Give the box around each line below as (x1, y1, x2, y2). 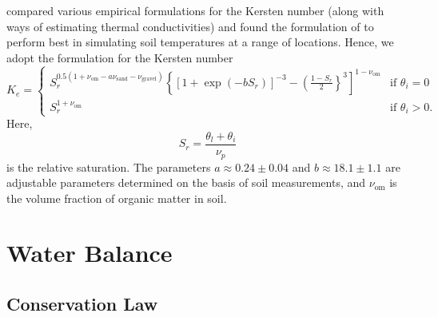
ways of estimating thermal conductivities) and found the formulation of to (6, 18, 374, 34)
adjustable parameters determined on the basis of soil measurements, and (6, 174, 366, 191)
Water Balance (6, 236, 173, 269)
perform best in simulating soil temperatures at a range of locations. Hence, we (6, 34, 394, 50)
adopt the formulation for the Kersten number (6, 49, 233, 65)
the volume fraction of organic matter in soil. (6, 189, 227, 206)
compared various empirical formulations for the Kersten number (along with (6, 2, 384, 18)
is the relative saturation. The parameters (6, 158, 211, 175)
